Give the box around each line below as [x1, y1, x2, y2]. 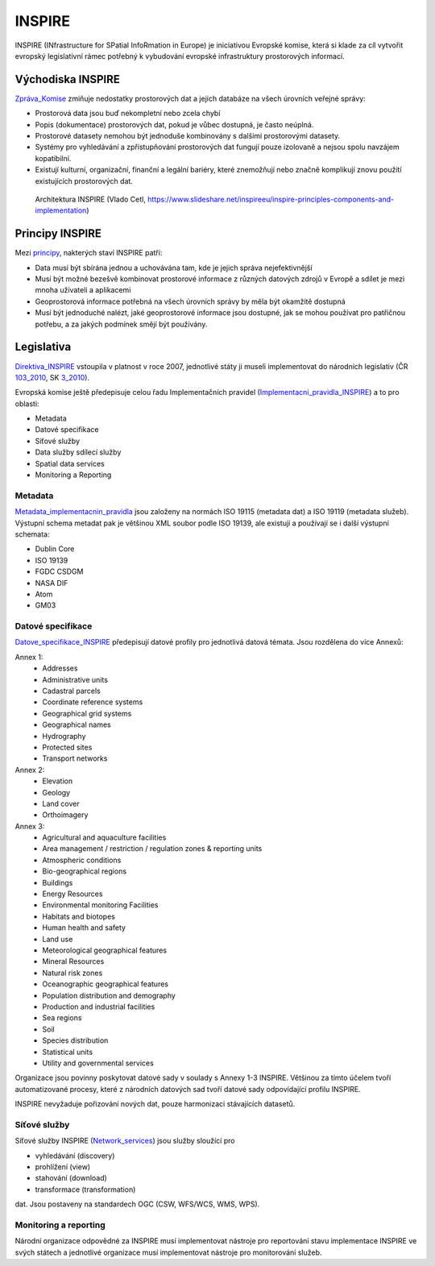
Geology [42, 787, 71, 797]
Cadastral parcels [42, 686, 101, 695]
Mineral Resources [42, 957, 105, 966]
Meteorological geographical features [42, 945, 168, 955]
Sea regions [42, 1013, 82, 1023]
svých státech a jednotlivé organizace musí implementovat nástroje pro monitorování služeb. [14, 1247, 322, 1257]
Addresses [42, 663, 78, 673]
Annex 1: [14, 652, 43, 662]
